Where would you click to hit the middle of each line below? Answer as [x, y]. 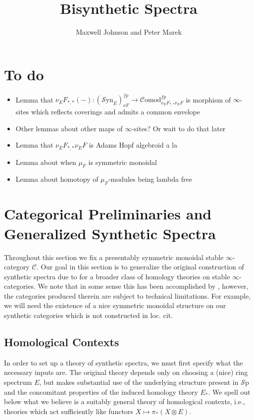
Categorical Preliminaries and [108, 214]
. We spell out [229, 392]
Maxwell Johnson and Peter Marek [129, 32]
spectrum [18, 382]
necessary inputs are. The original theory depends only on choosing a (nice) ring [126, 372]
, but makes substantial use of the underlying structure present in [139, 382]
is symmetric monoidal [123, 162]
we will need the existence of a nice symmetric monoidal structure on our [115, 305]
